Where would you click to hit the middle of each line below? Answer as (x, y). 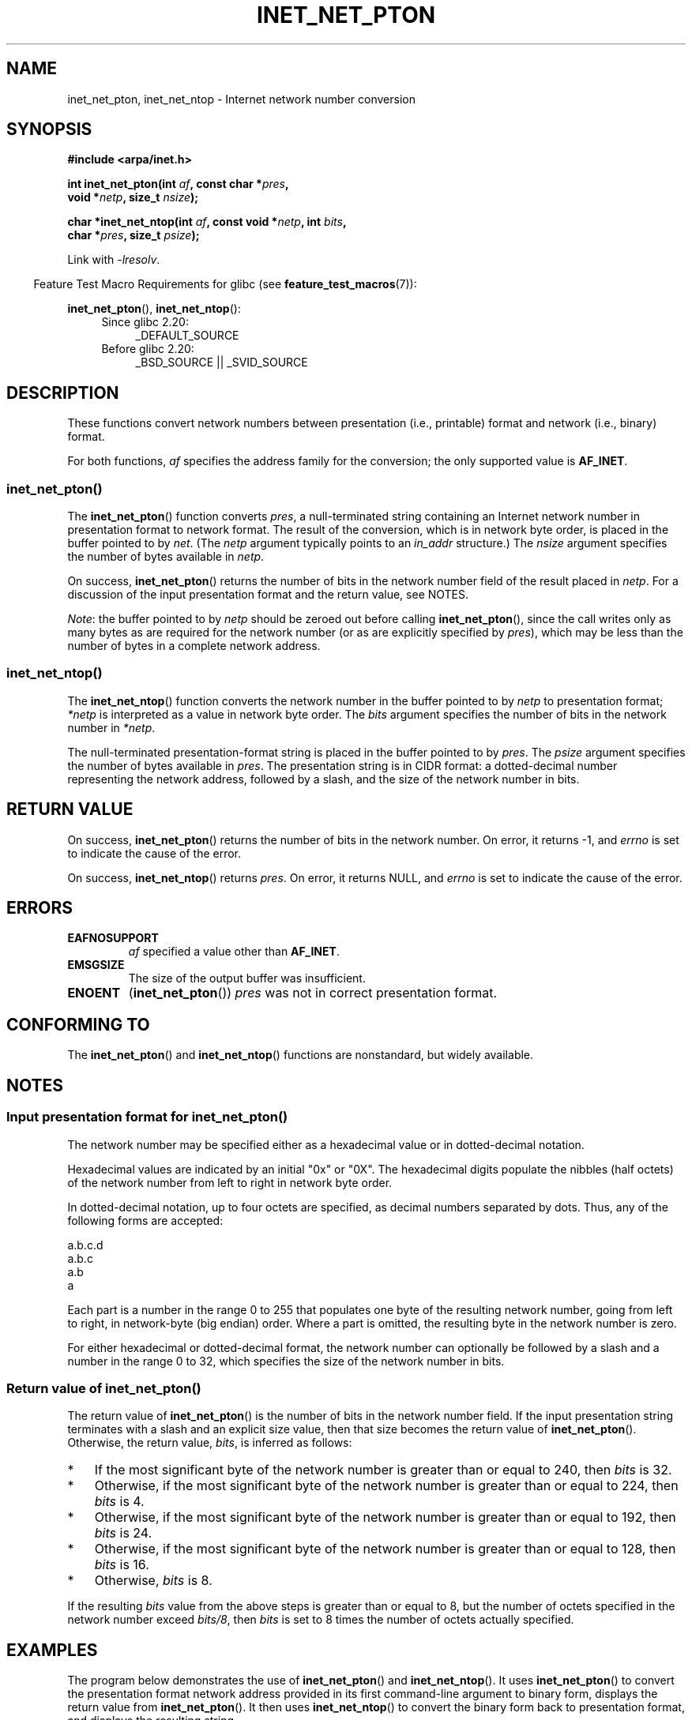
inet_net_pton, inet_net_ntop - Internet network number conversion (241, 99)
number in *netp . (111, 727)
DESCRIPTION (63, 392)
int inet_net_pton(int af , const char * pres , (178, 184)
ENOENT (94, 993)
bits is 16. (122, 1565)
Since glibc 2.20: (145, 322)
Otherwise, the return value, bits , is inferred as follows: (210, 1443)
